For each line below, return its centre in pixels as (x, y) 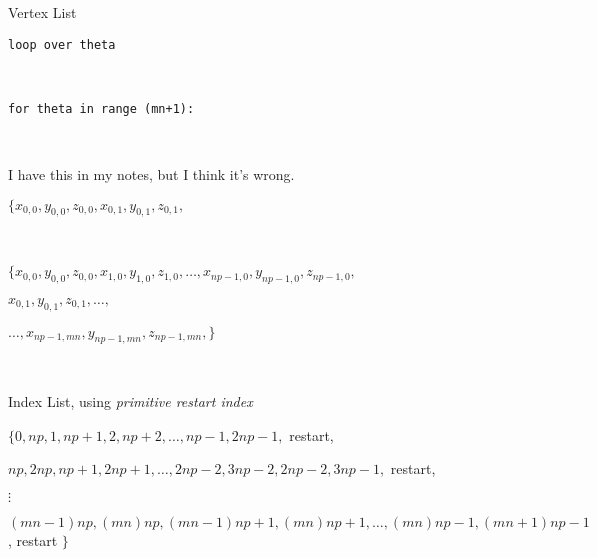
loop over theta (62, 44)
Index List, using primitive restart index (130, 401)
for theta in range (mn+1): (101, 108)
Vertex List (42, 12)
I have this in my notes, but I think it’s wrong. (151, 174)
